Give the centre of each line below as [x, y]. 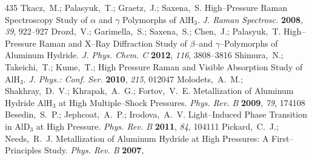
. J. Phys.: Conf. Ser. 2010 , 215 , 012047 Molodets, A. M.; [133, 78]
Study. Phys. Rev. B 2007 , [94, 150]
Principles [23, 150]
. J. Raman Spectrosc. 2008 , [250, 19]
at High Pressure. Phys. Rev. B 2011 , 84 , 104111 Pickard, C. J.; [157, 126]
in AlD [18, 126]
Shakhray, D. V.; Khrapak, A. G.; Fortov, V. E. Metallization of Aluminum [149, 91]
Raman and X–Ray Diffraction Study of [113, 43]
